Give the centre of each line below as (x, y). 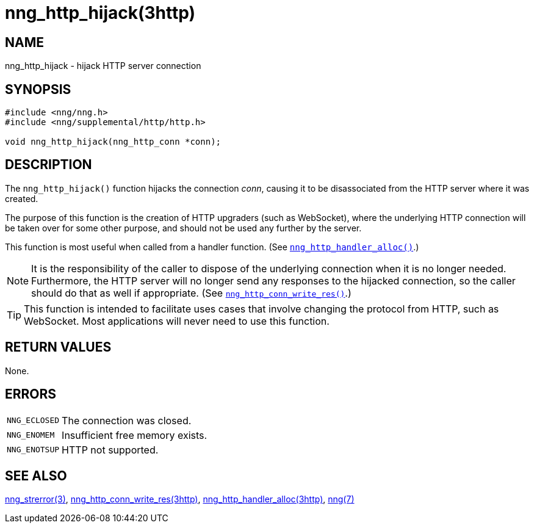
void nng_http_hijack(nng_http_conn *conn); (113, 142)
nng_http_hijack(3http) (100, 13)
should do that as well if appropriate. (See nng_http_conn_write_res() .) (191, 293)
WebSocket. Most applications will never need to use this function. (177, 321)
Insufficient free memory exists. (135, 435)
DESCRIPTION (49, 165)
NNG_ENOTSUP (33, 450)
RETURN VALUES (58, 347)
